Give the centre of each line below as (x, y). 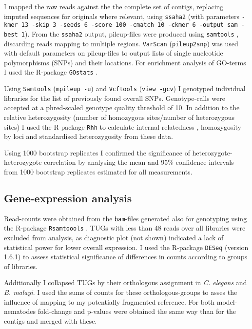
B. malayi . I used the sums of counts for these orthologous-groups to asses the (121, 292)
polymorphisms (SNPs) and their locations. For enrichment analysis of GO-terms (125, 62)
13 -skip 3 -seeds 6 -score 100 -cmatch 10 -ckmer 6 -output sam (129, 25)
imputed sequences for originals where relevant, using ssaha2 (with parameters (122, 16)
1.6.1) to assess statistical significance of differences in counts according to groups (126, 257)
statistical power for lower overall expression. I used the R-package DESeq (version (126, 247)
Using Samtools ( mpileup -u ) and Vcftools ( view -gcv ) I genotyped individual (125, 88)
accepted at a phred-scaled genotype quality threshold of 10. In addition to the (122, 107)
